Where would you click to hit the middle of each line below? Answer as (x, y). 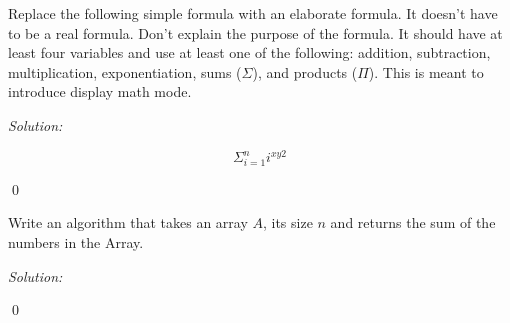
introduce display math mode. (100, 91)
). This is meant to (426, 71)
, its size (287, 222)
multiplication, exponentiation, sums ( (125, 71)
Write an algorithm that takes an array (128, 222)
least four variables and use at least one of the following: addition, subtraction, (249, 52)
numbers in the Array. (76, 241)
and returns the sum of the (413, 222)
